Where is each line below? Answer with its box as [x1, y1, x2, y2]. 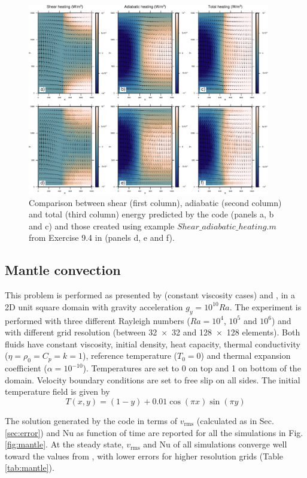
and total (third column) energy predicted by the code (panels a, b [29, 208, 274, 220]
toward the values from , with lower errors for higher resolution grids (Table [5, 449, 284, 462]
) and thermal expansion [200, 349, 291, 362]
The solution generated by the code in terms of [5, 414, 177, 426]
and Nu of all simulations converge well [143, 438, 287, 450]
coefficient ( [5, 362, 47, 374]
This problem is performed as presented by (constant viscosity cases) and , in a [5, 289, 295, 301]
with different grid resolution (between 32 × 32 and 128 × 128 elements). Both [5, 326, 300, 338]
